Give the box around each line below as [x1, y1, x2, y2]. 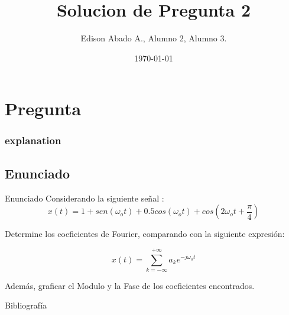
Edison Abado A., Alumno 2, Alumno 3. [80, 32, 227, 44]
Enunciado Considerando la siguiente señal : [5, 191, 164, 204]
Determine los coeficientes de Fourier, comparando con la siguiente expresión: [5, 228, 285, 240]
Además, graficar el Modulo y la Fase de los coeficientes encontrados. [5, 279, 255, 291]
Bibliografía [5, 299, 47, 311]
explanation [5, 133, 61, 148]
